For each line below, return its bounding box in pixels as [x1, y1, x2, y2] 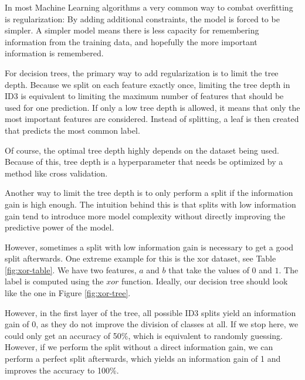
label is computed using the [5, 275, 104, 287]
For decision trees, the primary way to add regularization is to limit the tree [5, 66, 279, 79]
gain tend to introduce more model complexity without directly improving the [5, 209, 286, 222]
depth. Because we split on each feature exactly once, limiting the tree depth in [5, 78, 290, 90]
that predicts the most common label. [5, 124, 140, 136]
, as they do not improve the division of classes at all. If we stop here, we [36, 318, 299, 330]
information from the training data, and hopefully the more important [5, 35, 257, 48]
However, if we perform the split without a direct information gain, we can [5, 341, 273, 353]
